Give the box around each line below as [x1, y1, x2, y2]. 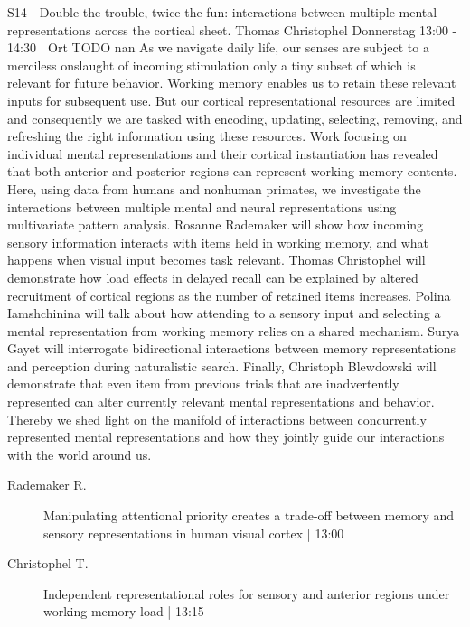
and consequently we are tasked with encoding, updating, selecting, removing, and [7, 108, 463, 127]
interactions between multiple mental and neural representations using [7, 197, 397, 216]
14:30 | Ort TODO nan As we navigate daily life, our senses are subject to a [7, 38, 429, 57]
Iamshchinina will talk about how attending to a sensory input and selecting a [7, 304, 441, 323]
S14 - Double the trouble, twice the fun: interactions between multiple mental [7, 3, 437, 21]
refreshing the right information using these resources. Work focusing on [7, 126, 407, 145]
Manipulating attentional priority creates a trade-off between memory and [43, 506, 455, 525]
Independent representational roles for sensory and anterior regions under [43, 584, 450, 603]
